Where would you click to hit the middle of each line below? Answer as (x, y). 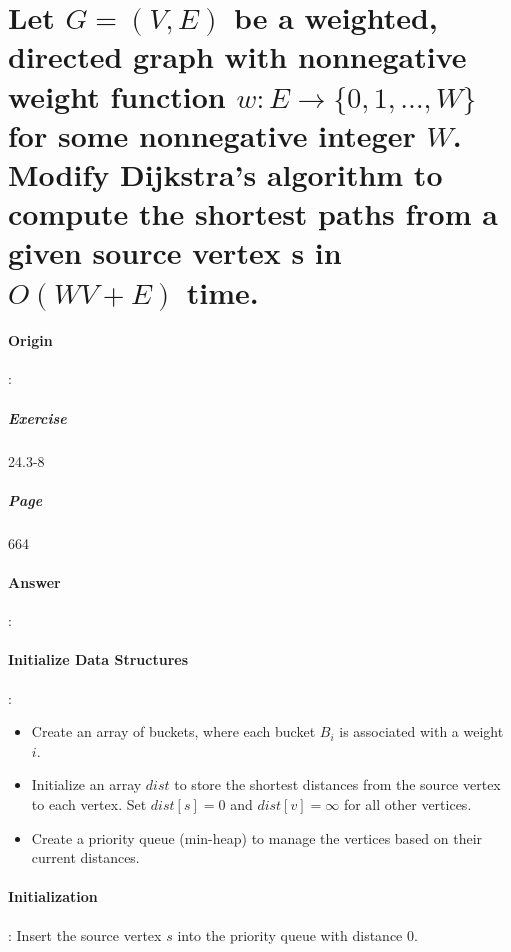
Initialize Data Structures (98, 659)
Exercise (37, 417)
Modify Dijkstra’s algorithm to (225, 173)
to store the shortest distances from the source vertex (337, 784)
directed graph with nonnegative (237, 56)
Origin (30, 340)
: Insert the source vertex (85, 934)
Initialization (53, 896)
